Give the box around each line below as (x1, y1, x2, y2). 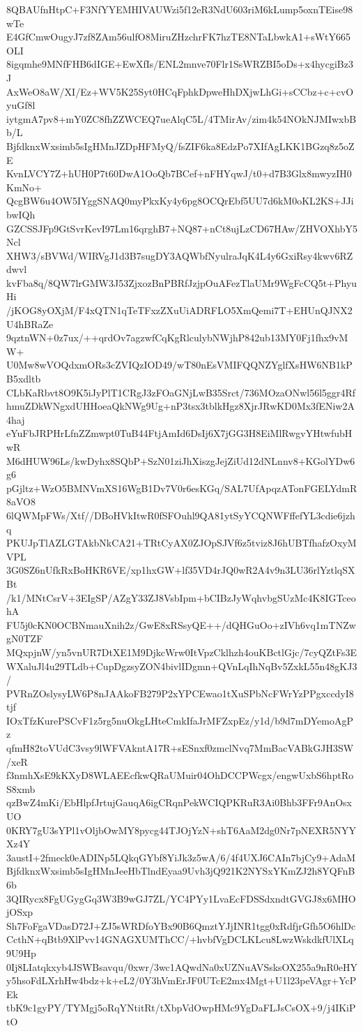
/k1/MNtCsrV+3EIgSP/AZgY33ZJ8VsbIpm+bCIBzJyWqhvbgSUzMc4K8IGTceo (6, 590, 356, 604)
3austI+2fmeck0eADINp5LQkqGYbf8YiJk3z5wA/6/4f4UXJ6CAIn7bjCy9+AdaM (6, 850, 356, 864)
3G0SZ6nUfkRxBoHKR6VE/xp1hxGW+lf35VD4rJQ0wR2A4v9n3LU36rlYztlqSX (6, 563, 355, 577)
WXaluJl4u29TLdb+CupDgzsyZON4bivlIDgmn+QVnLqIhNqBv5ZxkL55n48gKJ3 (6, 658, 357, 673)
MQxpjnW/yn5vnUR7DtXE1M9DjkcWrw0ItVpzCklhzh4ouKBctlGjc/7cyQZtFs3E (6, 644, 357, 659)
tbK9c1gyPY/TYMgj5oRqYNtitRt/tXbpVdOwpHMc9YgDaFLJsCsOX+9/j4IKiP (6, 1000, 356, 1015)
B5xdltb (6, 371, 41, 386)
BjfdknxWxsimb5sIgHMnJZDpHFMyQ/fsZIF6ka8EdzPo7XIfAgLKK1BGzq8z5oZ (6, 138, 355, 153)
